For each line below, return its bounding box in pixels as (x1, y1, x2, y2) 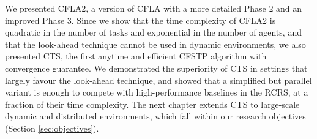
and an (276, 2, 302, 14)
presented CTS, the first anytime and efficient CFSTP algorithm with (5, 50, 267, 62)
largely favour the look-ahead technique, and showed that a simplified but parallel (5, 73, 312, 86)
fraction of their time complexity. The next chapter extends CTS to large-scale (5, 97, 300, 110)
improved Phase (5, 13, 65, 26)
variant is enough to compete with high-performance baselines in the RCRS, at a (5, 86, 308, 99)
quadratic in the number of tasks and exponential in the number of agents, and (5, 26, 302, 39)
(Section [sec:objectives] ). (5, 121, 99, 134)
